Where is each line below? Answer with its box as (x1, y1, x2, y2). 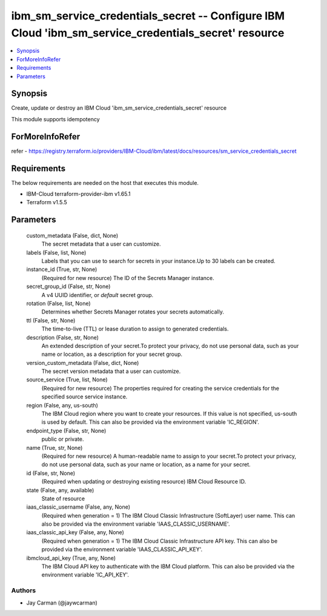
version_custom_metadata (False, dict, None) (26, 359, 139, 366)
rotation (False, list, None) (26, 300, 91, 307)
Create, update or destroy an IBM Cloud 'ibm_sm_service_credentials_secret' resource (11, 104, 227, 112)
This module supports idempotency (11, 115, 100, 122)
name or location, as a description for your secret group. (41, 350, 183, 358)
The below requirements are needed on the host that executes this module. (11, 179, 199, 186)
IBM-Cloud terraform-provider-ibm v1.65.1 (26, 190, 131, 198)
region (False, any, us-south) (26, 401, 98, 409)
